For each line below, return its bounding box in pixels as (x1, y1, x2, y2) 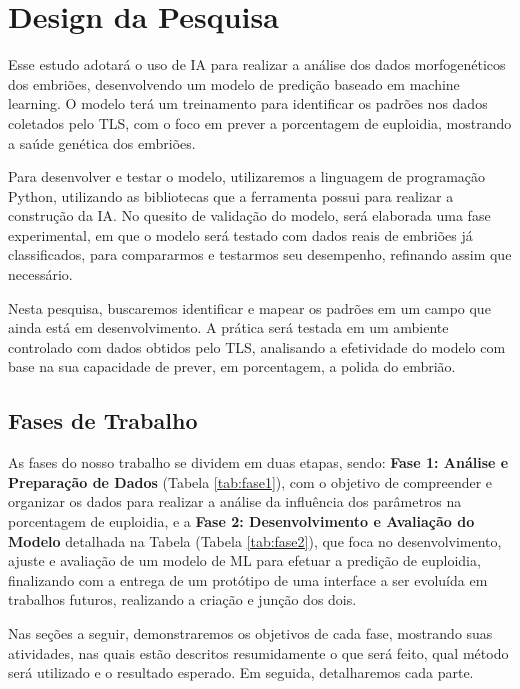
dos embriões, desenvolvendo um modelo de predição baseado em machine (8, 73, 460, 94)
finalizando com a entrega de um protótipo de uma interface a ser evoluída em (8, 569, 488, 590)
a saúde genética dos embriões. (8, 132, 196, 153)
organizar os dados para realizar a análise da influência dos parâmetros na (8, 491, 462, 512)
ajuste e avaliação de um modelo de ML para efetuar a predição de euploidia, (8, 550, 481, 571)
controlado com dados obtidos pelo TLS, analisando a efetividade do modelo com (8, 336, 506, 357)
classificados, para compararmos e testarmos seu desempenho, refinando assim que (8, 244, 512, 265)
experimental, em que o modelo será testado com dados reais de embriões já (8, 224, 473, 245)
